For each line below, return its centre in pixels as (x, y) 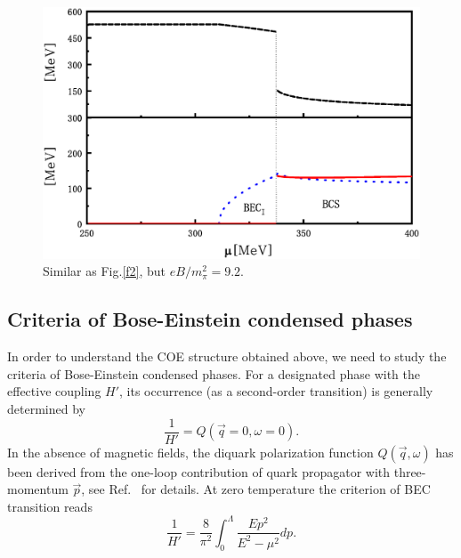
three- (410, 471)
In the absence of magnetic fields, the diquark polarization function (190, 452)
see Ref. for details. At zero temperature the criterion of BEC (259, 489)
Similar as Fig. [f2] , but (105, 271)
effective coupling (54, 391)
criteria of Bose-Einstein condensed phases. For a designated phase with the (214, 373)
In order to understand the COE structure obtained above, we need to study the (227, 356)
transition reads (50, 506)
